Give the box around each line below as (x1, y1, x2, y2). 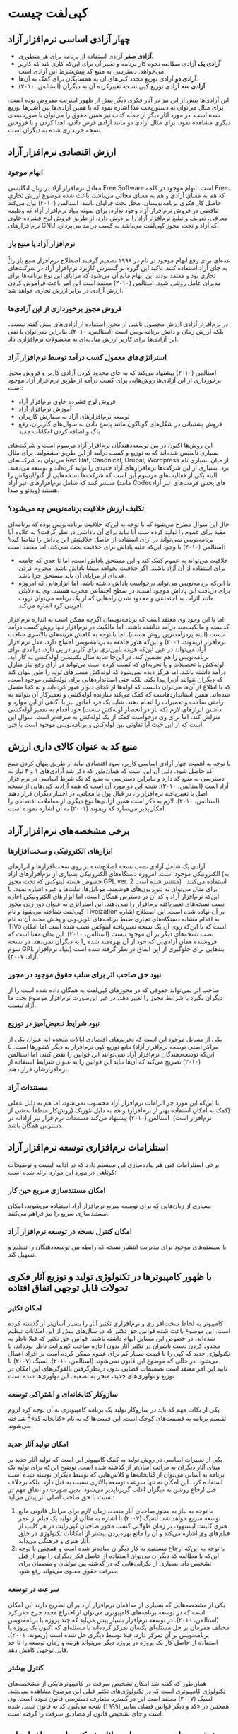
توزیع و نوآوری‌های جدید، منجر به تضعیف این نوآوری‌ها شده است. (8, 1372, 177, 1380)
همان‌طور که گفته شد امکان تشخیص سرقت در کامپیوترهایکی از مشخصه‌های (8, 1679, 207, 1687)
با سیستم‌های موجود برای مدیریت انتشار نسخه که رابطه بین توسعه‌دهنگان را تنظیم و (8, 1243, 227, 1251)
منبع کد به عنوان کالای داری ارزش (8, 740, 138, 752)
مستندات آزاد (8, 1082, 48, 1092)
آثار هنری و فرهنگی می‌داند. (18, 1537, 90, 1545)
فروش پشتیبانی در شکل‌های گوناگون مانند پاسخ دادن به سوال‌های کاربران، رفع (18, 419, 222, 429)
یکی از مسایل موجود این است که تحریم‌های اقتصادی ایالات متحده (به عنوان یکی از (8, 1035, 222, 1043)
